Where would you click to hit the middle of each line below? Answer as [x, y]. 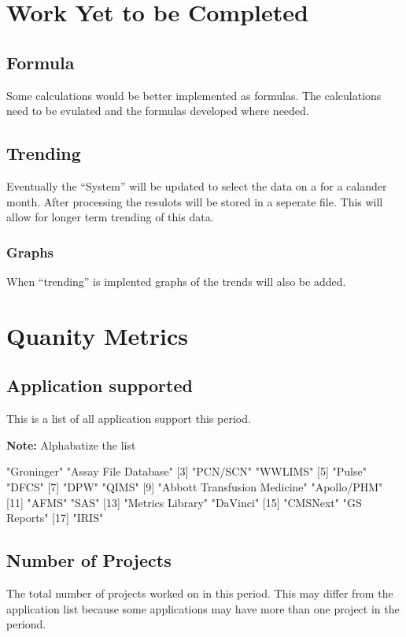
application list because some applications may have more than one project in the [203, 608]
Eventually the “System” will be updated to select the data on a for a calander [197, 185]
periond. [26, 624]
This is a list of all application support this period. [129, 418]
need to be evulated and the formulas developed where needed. [158, 111]
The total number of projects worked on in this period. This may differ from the [200, 593]
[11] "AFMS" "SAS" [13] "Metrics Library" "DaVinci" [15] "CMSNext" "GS [184, 502]
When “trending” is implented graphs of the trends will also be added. [176, 281]
